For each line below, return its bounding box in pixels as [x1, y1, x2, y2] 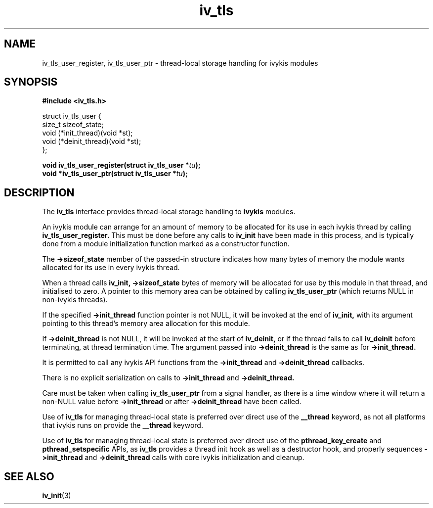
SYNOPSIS [4, 76, 58, 89]
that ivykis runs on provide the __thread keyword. [42, 421, 203, 430]
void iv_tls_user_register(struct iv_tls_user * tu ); [42, 161, 201, 170]
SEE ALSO [4, 470, 54, 483]
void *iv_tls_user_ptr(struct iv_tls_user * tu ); [42, 169, 188, 178]
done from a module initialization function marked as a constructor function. [42, 239, 290, 248]
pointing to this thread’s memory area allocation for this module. [42, 319, 250, 328]
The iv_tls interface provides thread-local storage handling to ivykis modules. [42, 207, 296, 216]
